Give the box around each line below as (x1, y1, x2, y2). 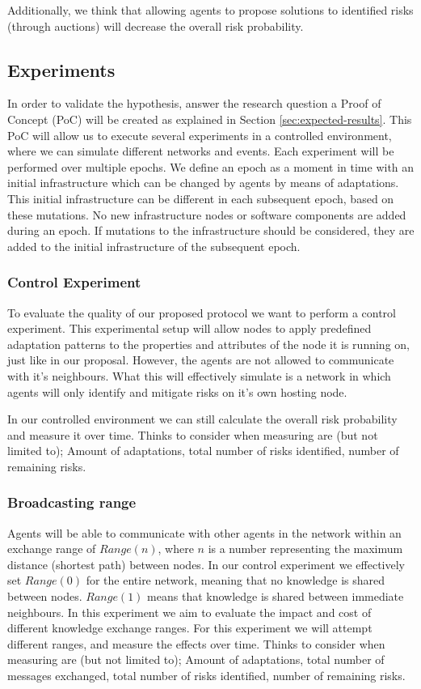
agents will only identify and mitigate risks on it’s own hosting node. (7, 383, 347, 400)
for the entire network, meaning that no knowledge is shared (86, 572, 385, 589)
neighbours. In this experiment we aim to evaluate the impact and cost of (7, 603, 372, 620)
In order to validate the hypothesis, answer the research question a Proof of (7, 95, 381, 112)
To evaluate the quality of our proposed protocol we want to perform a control (7, 304, 396, 321)
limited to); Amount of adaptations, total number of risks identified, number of (7, 442, 399, 459)
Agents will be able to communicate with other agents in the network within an (7, 524, 402, 541)
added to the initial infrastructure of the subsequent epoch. (7, 237, 301, 254)
